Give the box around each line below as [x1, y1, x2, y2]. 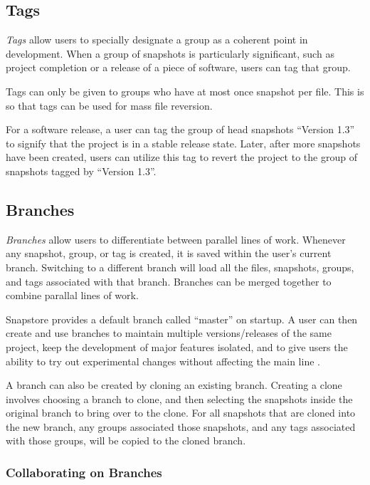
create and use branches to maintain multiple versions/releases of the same [6, 325, 332, 340]
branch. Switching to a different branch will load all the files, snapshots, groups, [6, 259, 354, 274]
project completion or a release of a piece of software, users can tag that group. [6, 60, 351, 75]
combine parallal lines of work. [6, 288, 139, 303]
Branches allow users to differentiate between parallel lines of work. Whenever [6, 231, 346, 246]
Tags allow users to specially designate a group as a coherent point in [6, 32, 308, 47]
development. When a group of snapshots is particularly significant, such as [6, 46, 334, 61]
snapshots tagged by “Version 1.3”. [6, 163, 157, 178]
